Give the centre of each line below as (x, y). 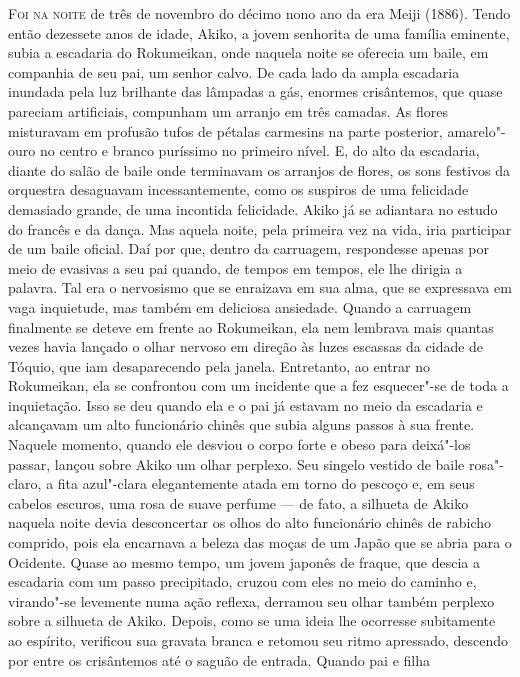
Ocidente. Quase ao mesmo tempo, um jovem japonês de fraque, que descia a (244, 561)
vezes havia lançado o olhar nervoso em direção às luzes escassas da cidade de (246, 346)
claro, (25, 483)
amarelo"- (476, 130)
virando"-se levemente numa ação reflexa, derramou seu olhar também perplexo (251, 600)
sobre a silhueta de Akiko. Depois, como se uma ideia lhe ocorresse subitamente (252, 620)
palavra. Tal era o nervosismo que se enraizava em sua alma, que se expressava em (260, 287)
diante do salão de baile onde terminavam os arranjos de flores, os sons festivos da (259, 169)
